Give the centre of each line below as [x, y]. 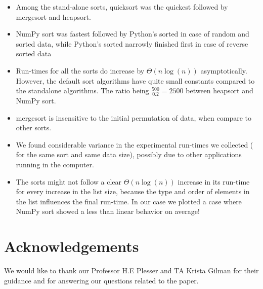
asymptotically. [224, 70]
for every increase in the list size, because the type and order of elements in [133, 191]
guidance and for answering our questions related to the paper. [101, 280]
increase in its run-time [214, 181]
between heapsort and [220, 91]
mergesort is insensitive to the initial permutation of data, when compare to [134, 117]
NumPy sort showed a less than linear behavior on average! [108, 211]
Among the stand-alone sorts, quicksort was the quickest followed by [122, 7]
